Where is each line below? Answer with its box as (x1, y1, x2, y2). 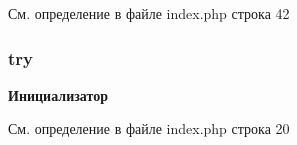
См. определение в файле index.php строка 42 (8, 3, 290, 23)
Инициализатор (8, 84, 108, 105)
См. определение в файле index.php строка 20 (8, 118, 290, 139)
